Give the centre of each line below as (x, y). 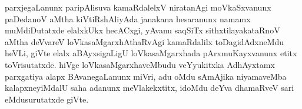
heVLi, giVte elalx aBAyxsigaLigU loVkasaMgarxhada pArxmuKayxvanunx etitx (151, 53)
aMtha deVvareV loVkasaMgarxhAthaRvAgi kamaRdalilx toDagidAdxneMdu (145, 41)
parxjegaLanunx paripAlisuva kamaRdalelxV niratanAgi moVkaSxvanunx (138, 7)
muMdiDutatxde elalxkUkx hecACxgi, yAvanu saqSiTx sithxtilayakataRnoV (142, 30)
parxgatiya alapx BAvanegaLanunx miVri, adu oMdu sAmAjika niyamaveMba (146, 76)
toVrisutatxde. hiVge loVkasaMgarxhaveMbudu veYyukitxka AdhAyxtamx (140, 64)
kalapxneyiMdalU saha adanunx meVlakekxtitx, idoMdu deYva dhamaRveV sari (150, 88)
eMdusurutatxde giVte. (47, 99)
